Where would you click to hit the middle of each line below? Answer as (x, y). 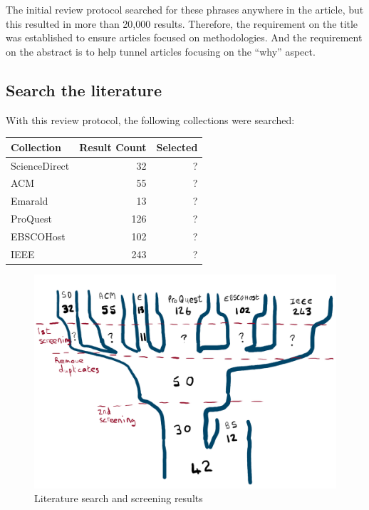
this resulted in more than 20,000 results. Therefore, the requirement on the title (182, 23)
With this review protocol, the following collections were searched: (150, 119)
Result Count (113, 147)
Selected (177, 147)
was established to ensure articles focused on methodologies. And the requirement (184, 37)
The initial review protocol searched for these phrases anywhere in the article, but (185, 9)
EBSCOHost (38, 236)
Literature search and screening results (119, 498)
